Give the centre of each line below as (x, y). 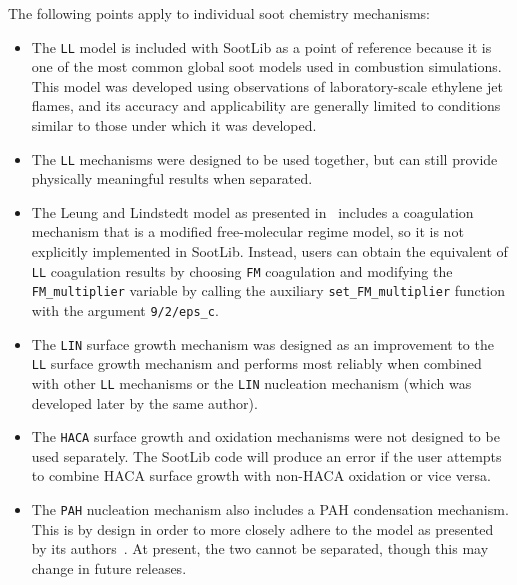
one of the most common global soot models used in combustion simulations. (266, 66)
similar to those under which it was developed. (174, 125)
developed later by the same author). (144, 402)
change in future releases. (109, 567)
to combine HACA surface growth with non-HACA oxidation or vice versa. (261, 475)
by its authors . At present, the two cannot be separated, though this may (260, 548)
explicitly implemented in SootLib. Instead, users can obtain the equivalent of (269, 251)
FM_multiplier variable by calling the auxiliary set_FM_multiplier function (268, 290)
